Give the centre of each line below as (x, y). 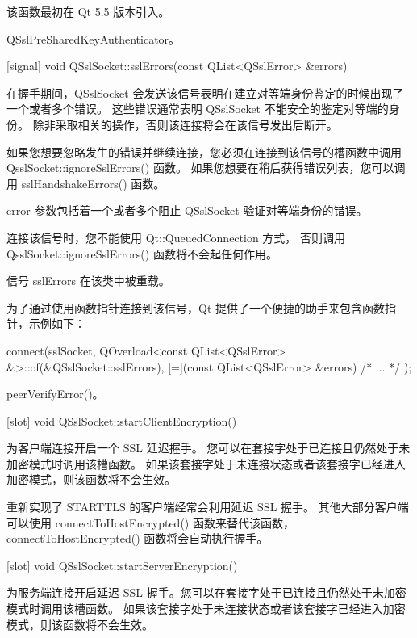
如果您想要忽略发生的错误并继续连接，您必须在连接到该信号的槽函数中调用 (204, 151)
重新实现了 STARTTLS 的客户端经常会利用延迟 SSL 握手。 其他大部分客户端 (208, 507)
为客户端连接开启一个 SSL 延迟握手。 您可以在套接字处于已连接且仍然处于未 (208, 448)
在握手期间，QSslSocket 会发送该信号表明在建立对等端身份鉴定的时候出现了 (205, 92)
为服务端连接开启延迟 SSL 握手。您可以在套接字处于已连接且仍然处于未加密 (206, 592)
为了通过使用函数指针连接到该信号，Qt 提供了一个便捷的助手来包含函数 (196, 307)
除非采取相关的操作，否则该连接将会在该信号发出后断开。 (185, 124)
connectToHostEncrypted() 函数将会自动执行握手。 (138, 538)
